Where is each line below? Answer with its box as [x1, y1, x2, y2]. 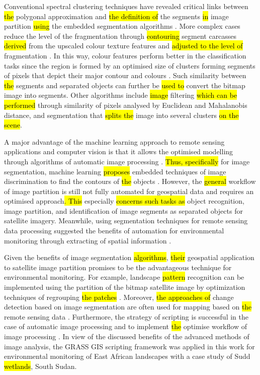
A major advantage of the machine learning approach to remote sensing [4, 136, 225, 147]
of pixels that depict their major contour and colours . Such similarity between [4, 70, 246, 81]
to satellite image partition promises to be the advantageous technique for [4, 262, 232, 272]
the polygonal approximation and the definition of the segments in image [4, 11, 229, 21]
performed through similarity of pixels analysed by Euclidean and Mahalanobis [4, 99, 247, 110]
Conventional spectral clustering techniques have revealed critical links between [4, 1, 248, 11]
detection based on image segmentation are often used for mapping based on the [4, 301, 252, 312]
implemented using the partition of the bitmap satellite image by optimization [4, 282, 245, 292]
